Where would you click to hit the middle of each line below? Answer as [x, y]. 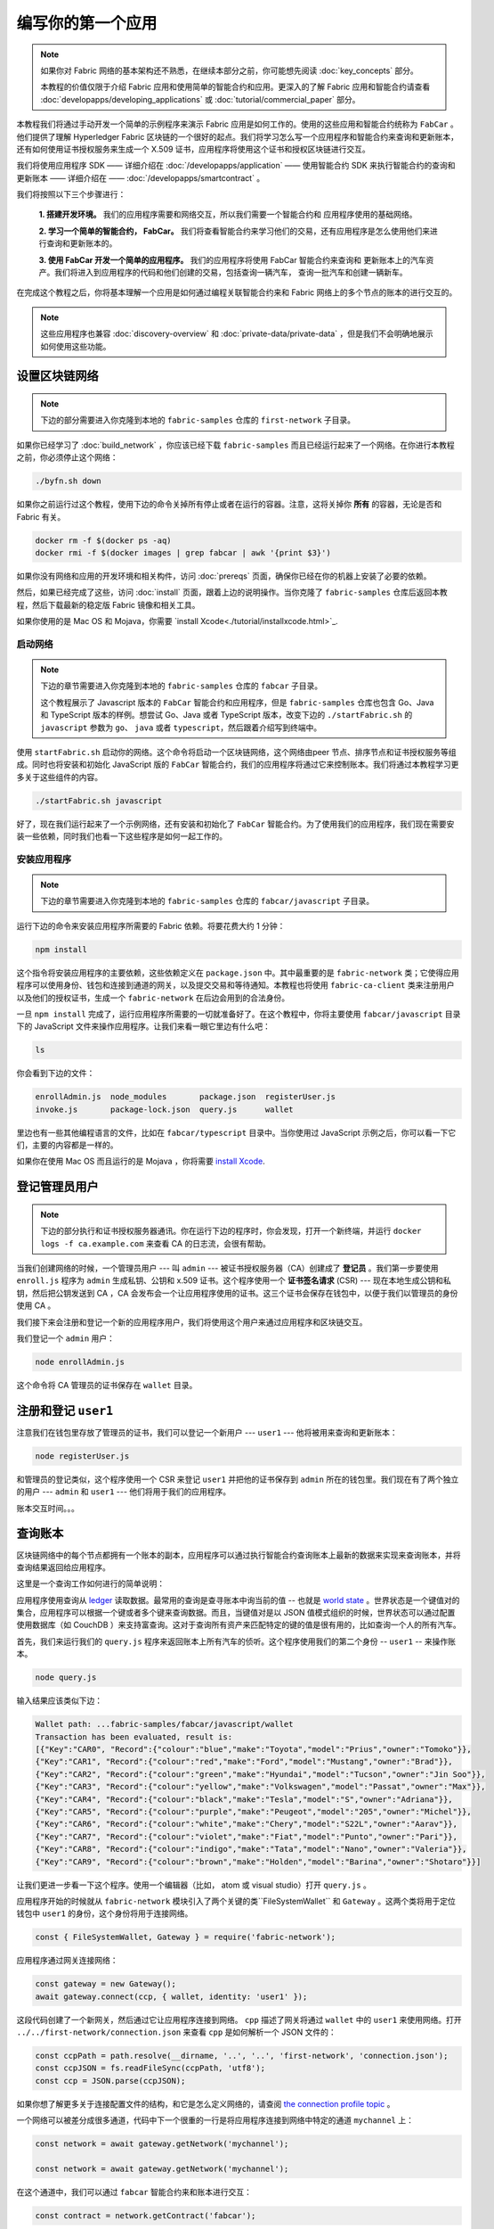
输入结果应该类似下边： [59, 1701]
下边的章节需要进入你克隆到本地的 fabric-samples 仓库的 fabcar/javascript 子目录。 [207, 901]
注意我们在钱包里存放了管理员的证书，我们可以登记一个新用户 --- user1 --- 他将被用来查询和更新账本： [207, 1432]
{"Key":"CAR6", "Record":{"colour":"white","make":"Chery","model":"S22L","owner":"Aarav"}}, [247, 1824]
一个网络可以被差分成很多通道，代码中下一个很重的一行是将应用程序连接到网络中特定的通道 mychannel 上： [215, 2120]
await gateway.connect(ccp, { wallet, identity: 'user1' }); [171, 1996]
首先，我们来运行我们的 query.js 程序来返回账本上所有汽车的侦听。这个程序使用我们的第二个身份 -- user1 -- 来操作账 [236, 1641]
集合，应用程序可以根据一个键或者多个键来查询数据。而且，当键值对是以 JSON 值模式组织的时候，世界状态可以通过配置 [236, 1613]
